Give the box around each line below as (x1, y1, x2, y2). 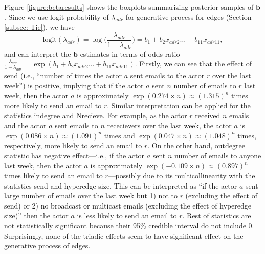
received (195, 110, 220, 121)
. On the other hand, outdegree (147, 140, 245, 151)
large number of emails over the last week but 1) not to (4, 190, 178, 201)
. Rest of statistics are (182, 210, 251, 221)
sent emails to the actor (130, 70, 205, 81)
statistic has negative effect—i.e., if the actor (4, 150, 145, 160)
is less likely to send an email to (77, 210, 177, 221)
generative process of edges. (4, 240, 91, 251)
